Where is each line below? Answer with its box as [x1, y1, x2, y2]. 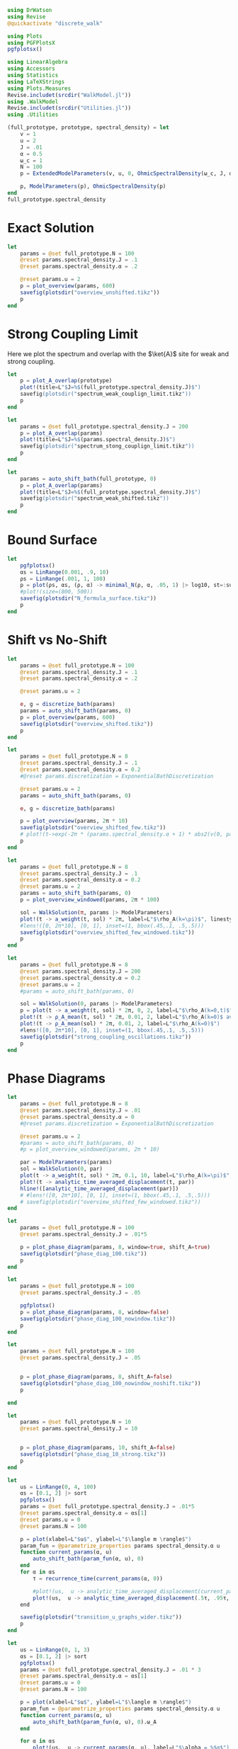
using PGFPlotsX [7, 39, 55, 46]
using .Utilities [7, 111, 59, 118]
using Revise [7, 13, 46, 21]
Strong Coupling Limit [7, 326, 138, 342]
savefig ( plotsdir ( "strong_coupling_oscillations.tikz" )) [20, 1033, 192, 1040]
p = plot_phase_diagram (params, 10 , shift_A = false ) [20, 1445, 176, 1452]
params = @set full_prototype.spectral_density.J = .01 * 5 [20, 1503, 195, 1510]
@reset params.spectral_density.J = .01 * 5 [20, 1231, 147, 1238]
